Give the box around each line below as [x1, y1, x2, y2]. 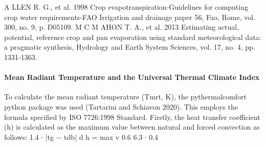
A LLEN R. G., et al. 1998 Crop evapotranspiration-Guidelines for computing [4, 2, 248, 12]
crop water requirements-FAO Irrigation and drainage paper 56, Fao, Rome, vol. [4, 11, 255, 22]
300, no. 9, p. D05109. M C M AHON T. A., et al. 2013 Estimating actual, [4, 22, 239, 32]
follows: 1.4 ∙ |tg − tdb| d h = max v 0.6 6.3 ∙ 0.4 [4, 131, 159, 142]
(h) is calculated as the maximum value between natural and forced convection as [4, 121, 260, 132]
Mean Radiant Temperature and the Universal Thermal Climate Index [4, 72, 260, 82]
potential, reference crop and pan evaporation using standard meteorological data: [4, 31, 261, 42]
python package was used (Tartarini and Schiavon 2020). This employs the [4, 101, 238, 112]
